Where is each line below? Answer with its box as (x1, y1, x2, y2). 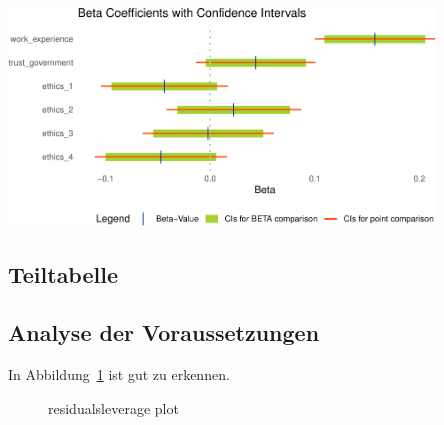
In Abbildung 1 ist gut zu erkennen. (8, 364, 230, 385)
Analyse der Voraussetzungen (8, 317, 320, 348)
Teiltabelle (8, 258, 118, 289)
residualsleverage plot (48, 397, 179, 418)
